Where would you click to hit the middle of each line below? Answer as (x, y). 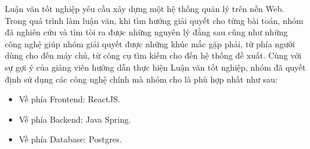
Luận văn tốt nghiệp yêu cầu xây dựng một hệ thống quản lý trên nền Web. (145, 8)
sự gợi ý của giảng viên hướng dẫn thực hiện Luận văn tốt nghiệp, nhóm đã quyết (155, 67)
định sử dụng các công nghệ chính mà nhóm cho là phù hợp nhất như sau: (141, 79)
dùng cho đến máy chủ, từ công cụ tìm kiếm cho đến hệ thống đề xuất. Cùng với (153, 55)
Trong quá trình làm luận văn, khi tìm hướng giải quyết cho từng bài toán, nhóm (154, 20)
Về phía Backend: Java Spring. (75, 119)
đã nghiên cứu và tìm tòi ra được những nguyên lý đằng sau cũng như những (146, 32)
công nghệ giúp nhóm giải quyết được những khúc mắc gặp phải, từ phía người (150, 43)
